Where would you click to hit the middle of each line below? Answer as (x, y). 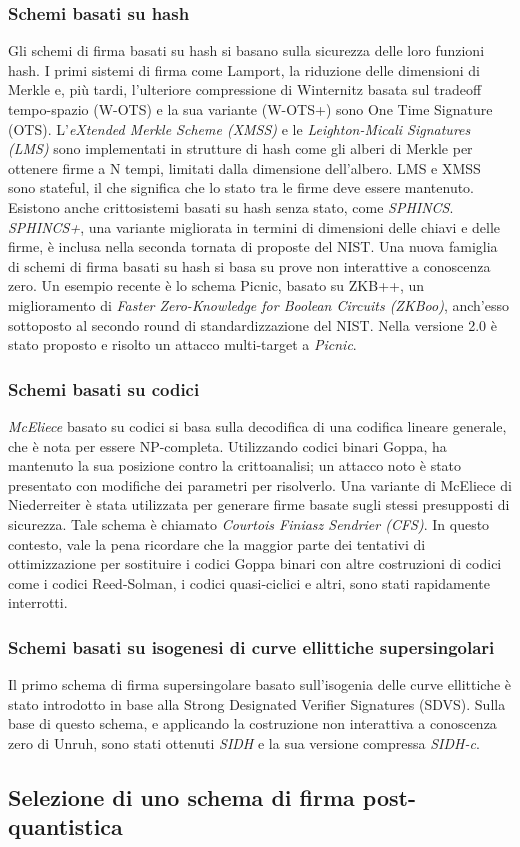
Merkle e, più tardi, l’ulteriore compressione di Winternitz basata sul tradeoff (245, 89)
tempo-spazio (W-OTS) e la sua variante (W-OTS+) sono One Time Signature (250, 109)
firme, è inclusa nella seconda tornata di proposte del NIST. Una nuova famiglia (253, 246)
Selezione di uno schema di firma (181, 796)
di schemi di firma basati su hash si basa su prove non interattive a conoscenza (249, 265)
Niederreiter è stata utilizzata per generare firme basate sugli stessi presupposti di (259, 504)
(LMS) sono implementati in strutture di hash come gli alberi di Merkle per (240, 148)
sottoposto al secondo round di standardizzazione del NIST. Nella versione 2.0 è (252, 324)
